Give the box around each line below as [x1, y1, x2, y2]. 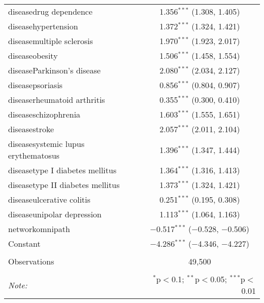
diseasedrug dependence [8, 6, 93, 17]
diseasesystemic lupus [8, 138, 85, 149]
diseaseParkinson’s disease [8, 64, 101, 76]
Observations [8, 255, 54, 267]
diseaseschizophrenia [8, 108, 81, 120]
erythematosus [8, 149, 60, 161]
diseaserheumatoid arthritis [8, 94, 105, 105]
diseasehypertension [8, 20, 78, 32]
